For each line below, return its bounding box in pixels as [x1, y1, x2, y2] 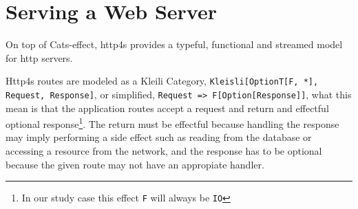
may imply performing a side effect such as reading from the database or [6, 130, 312, 144]
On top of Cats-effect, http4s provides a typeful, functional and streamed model [6, 37, 343, 52]
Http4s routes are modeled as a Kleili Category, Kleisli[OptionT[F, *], [6, 74, 319, 88]
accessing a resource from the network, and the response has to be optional [6, 144, 322, 158]
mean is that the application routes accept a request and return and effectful [6, 100, 329, 115]
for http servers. [6, 50, 73, 65]
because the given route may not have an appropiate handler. [6, 157, 264, 171]
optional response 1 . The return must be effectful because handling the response [6, 115, 339, 131]
